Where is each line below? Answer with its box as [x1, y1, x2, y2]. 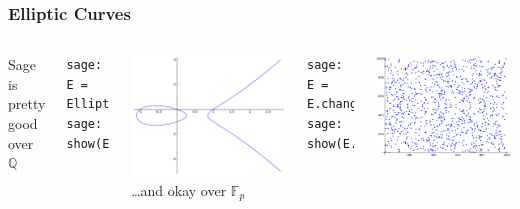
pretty [8, 93, 46, 114]
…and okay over [131, 179, 227, 200]
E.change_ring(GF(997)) [306, 97, 465, 112]
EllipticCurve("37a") [66, 97, 210, 112]
